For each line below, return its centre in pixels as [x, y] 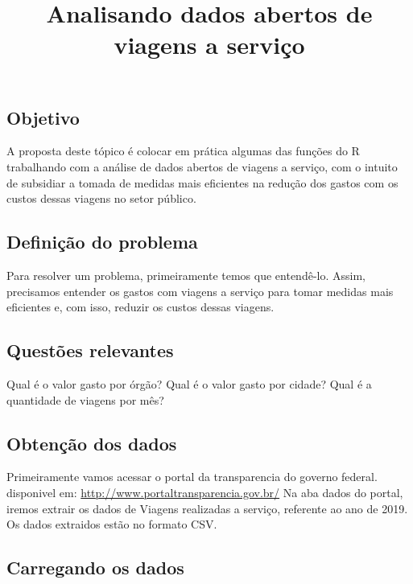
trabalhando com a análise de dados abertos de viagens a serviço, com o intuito [202, 166]
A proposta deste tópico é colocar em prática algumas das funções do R [183, 151]
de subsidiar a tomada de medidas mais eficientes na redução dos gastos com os [202, 182]
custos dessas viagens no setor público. [101, 198]
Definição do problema [102, 242]
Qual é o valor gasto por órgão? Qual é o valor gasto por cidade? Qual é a [189, 383]
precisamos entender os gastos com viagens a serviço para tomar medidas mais [200, 291]
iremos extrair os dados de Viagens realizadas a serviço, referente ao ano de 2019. [207, 508]
